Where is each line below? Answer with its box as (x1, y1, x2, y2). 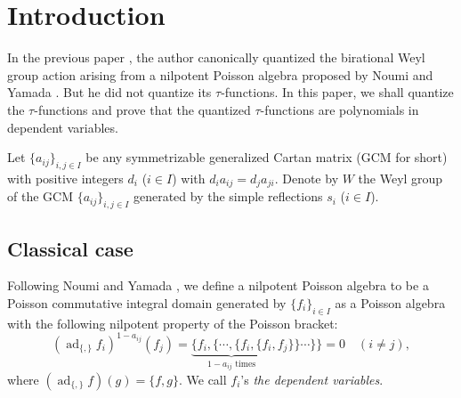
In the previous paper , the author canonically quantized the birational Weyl (7, 48, 425, 67)
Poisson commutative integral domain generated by (7, 293, 287, 312)
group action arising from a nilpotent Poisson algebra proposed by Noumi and (7, 65, 433, 84)
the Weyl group (358, 168, 443, 187)
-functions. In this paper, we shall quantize (221, 83, 454, 102)
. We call (178, 370, 227, 388)
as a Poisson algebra (335, 293, 446, 312)
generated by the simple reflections (133, 187, 323, 206)
